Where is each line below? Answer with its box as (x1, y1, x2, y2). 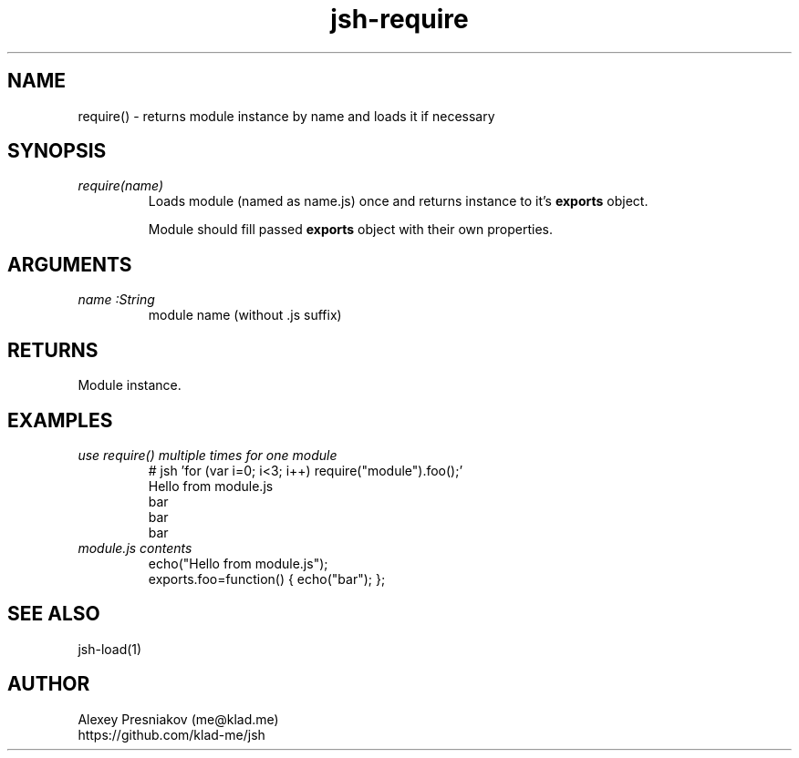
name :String (78, 292, 155, 308)
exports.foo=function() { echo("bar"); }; (148, 570, 386, 587)
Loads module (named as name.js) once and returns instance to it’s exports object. (148, 193, 649, 210)
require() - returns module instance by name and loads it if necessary (78, 108, 495, 124)
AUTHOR (7, 672, 90, 696)
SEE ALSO (7, 602, 100, 626)
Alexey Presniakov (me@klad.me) (78, 711, 279, 727)
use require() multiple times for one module (78, 446, 337, 463)
